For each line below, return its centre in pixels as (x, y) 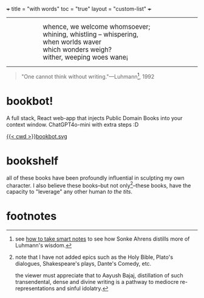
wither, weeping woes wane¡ (86, 57)
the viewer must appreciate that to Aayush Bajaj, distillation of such (99, 275)
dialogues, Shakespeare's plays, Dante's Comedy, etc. (83, 264)
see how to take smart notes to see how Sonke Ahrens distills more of (102, 239)
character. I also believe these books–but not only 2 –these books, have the (99, 185)
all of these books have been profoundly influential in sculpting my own (96, 178)
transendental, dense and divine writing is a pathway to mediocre (97, 282)
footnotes (32, 216)
